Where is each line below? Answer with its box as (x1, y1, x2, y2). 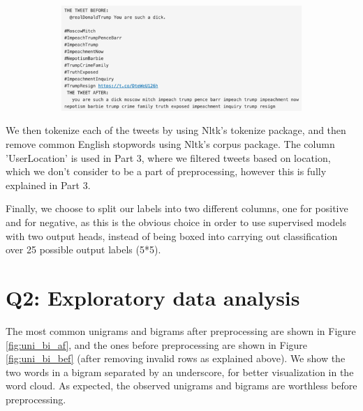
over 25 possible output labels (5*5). (6, 242, 161, 257)
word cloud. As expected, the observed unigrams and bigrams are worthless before (6, 378, 357, 393)
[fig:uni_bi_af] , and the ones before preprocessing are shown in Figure (6, 337, 308, 352)
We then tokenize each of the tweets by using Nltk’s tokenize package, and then (6, 123, 346, 137)
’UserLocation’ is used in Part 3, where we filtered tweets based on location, (6, 150, 331, 165)
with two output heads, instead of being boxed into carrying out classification (6, 228, 338, 243)
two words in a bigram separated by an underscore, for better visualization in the (6, 364, 354, 379)
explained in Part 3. (6, 177, 91, 192)
